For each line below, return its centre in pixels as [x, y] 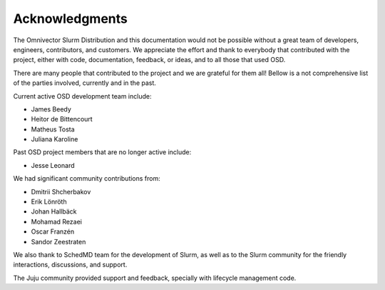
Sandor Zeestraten [58, 241]
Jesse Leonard [53, 165]
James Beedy [51, 109]
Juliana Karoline [55, 139]
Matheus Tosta [53, 129]
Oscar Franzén [53, 231]
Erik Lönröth [49, 202]
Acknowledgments [71, 19]
